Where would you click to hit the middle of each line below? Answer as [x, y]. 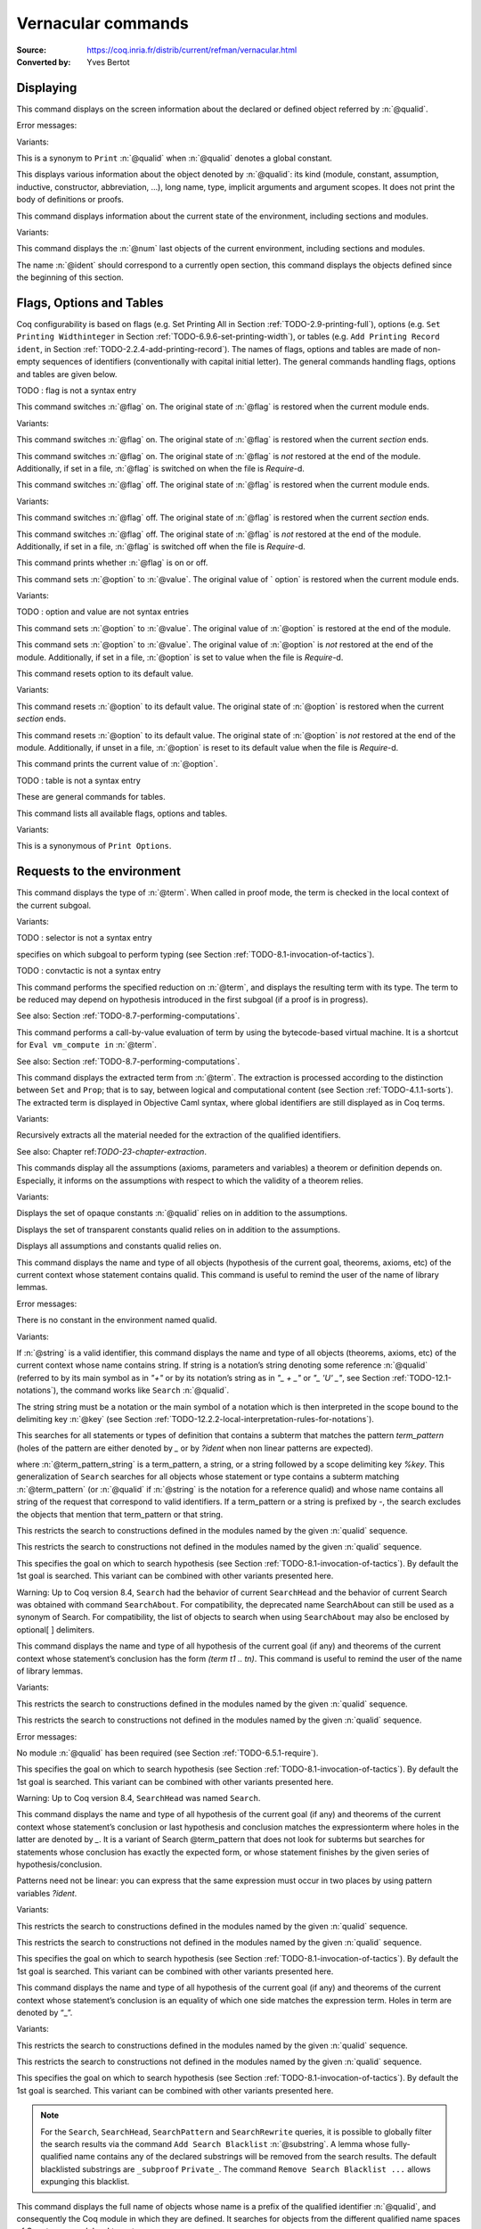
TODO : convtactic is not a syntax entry [89, 971]
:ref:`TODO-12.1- [422, 1378]
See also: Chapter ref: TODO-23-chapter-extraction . [111, 1151]
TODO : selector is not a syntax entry [84, 938]
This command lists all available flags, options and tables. [122, 813]
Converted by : [44, 62]
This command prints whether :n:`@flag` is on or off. [112, 563]
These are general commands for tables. [91, 797]
